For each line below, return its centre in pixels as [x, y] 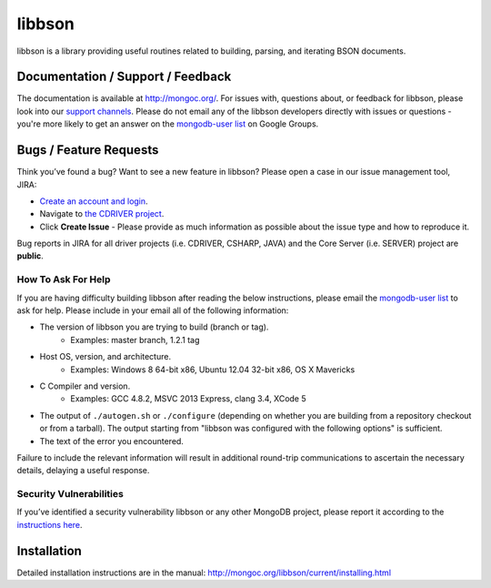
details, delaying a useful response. [83, 471]
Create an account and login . [94, 201]
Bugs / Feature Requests [88, 150]
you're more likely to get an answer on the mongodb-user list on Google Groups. [168, 124]
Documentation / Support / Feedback [124, 77]
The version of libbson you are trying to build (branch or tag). [154, 327]
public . [30, 256]
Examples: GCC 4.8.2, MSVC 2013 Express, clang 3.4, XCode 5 [188, 399]
